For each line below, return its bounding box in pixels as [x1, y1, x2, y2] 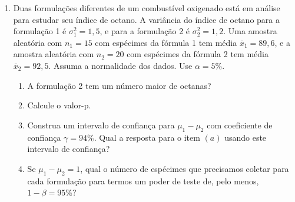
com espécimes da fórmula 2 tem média [127, 48, 269, 60]
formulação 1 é [13, 25, 67, 37]
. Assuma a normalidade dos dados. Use [48, 59, 193, 71]
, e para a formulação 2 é [100, 25, 190, 37]
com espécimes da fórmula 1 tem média [95, 36, 237, 48]
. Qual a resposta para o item [94, 131, 200, 143]
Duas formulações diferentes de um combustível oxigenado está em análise [13, 2, 280, 14]
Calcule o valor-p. [27, 99, 91, 111]
